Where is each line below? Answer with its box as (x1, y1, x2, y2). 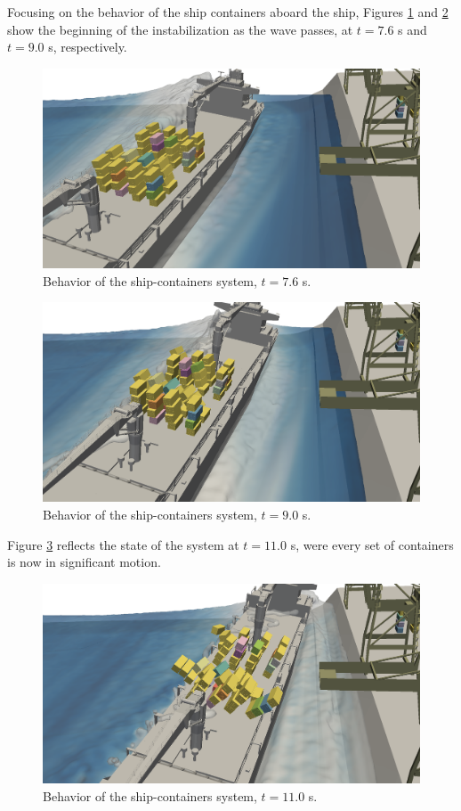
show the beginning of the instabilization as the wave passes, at (7, 20, 353, 38)
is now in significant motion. (7, 553, 161, 571)
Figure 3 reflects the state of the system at (7, 535, 239, 553)
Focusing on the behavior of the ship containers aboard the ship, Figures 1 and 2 (7, 3, 449, 20)
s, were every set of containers (290, 535, 454, 553)
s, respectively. (48, 37, 127, 56)
